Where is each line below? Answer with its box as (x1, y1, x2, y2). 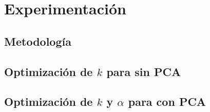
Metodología (4, 33, 71, 49)
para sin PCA (106, 63, 181, 79)
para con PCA (128, 94, 206, 109)
